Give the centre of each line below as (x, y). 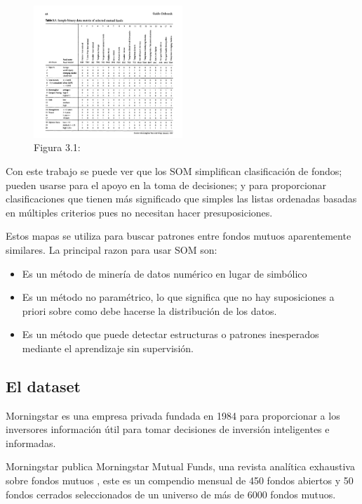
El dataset (43, 386)
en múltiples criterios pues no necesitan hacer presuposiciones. (139, 212)
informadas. (31, 442)
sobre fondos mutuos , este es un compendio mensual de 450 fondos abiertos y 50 (180, 480)
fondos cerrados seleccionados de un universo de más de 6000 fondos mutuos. (171, 494)
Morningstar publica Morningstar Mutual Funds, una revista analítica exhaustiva (180, 466)
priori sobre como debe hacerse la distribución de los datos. (149, 310)
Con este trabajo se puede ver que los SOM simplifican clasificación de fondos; (174, 170)
